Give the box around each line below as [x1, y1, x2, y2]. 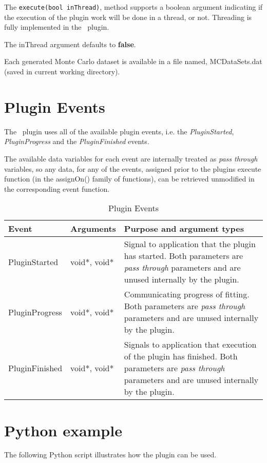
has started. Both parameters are [124, 250, 243, 262]
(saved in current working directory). [4, 66, 120, 77]
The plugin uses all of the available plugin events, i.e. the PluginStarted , [4, 126, 234, 136]
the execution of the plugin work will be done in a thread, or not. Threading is [4, 11, 252, 22]
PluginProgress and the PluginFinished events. [4, 136, 149, 147]
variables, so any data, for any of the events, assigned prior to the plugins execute [4, 163, 261, 174]
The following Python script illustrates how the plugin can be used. [4, 449, 217, 460]
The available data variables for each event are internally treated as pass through [4, 153, 258, 164]
